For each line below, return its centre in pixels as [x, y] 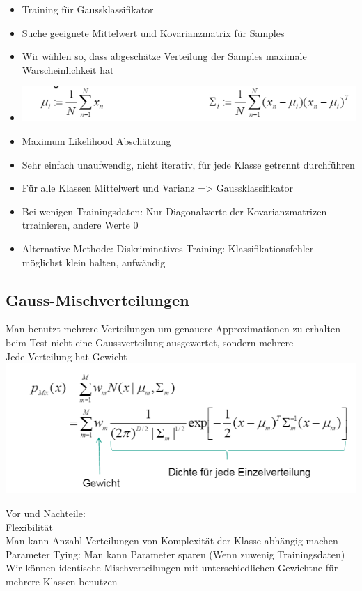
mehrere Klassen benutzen [62, 581]
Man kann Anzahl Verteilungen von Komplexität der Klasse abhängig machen [172, 540]
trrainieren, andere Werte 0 [80, 225]
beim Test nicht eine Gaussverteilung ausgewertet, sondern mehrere [150, 343]
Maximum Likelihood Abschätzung [96, 141]
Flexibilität [29, 527]
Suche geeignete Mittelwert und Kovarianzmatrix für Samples [153, 32]
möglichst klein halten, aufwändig [94, 262]
